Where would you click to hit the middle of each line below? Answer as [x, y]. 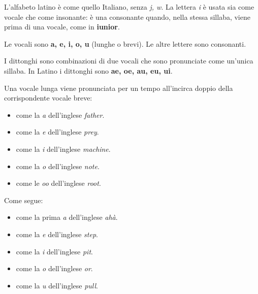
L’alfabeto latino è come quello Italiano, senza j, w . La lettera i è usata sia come [129, 7]
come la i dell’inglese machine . [63, 149]
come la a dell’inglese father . [60, 115]
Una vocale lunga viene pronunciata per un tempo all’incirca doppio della [119, 88]
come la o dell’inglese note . [58, 166]
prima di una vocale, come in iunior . [62, 27]
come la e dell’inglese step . [57, 234]
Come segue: [24, 200]
